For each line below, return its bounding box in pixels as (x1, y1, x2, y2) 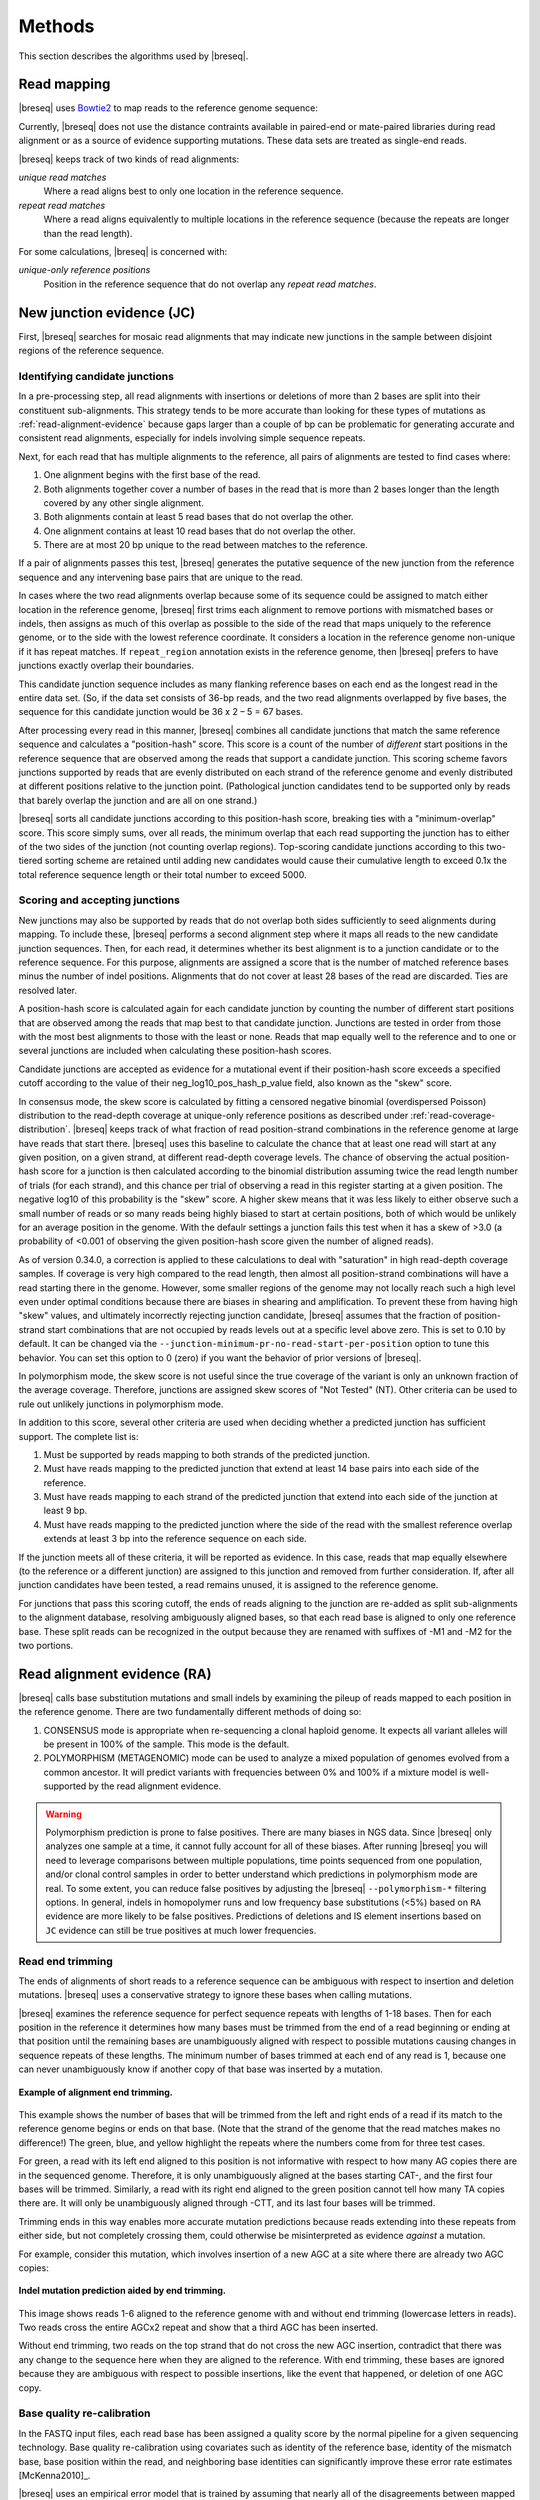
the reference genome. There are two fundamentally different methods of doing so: (18, 1706, 362, 1718)
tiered (18, 855, 43, 867)
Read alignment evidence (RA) (18, 1665, 212, 1682)
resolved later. (18, 984, 77, 996)
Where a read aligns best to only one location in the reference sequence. (43, 185, 344, 197)
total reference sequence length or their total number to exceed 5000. (18, 868, 307, 880)
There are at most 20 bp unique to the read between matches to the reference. (43, 539, 369, 551)
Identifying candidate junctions (18, 369, 175, 383)
